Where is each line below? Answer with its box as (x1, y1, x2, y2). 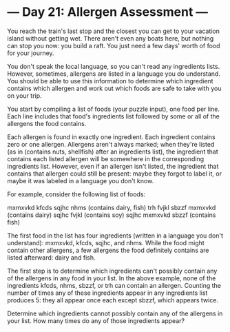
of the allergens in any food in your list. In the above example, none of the (7, 273, 216, 282)
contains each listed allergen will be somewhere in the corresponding (7, 154, 205, 163)
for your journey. (7, 49, 54, 57)
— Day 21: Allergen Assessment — (7, 4, 209, 20)
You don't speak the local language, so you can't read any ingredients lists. (7, 62, 220, 70)
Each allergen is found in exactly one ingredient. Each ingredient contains (7, 132, 216, 141)
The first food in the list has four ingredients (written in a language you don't (7, 231, 224, 240)
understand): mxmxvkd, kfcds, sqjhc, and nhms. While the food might (7, 238, 205, 247)
